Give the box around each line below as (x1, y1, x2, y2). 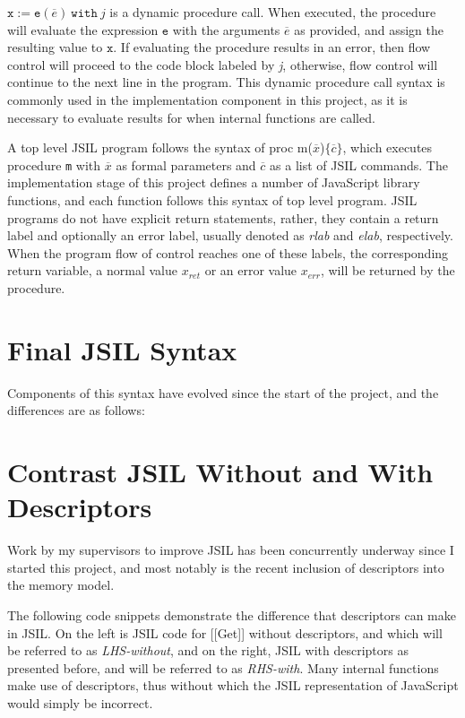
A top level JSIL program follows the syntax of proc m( (7, 138, 313, 157)
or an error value (204, 261, 297, 280)
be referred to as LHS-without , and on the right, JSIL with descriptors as (7, 641, 409, 660)
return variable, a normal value (7, 261, 177, 280)
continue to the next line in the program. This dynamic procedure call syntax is (7, 73, 445, 91)
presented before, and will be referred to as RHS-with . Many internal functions (7, 658, 439, 677)
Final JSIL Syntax (7, 331, 237, 368)
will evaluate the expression (7, 20, 159, 39)
